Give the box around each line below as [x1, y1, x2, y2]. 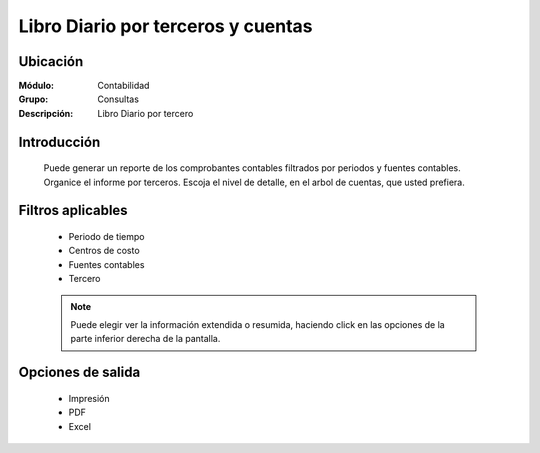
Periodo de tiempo [68, 231, 145, 243]
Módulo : [18, 80, 55, 92]
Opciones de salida [18, 364, 141, 381]
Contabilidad [97, 80, 150, 92]
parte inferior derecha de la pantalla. [70, 333, 221, 345]
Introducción [18, 133, 101, 150]
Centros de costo [68, 245, 140, 257]
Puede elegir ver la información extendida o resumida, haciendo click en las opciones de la [70, 319, 445, 330]
